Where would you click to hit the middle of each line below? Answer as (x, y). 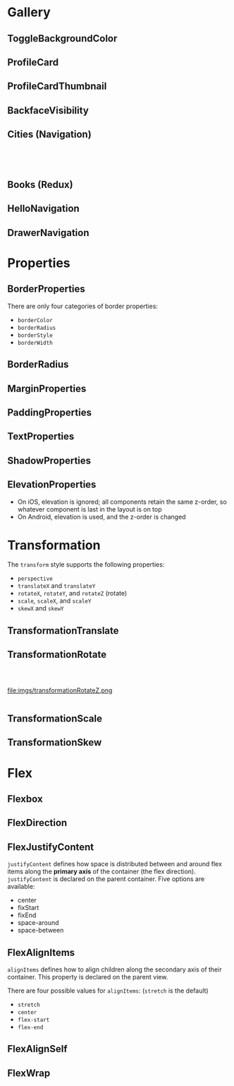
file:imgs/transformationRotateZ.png (60, 690)
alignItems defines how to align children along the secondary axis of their (115, 969)
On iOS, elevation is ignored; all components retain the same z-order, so (122, 502)
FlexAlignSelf (37, 1049)
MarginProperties (47, 388)
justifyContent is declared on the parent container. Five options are (106, 879)
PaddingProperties (49, 412)
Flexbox (25, 799)
